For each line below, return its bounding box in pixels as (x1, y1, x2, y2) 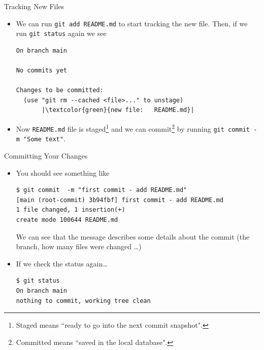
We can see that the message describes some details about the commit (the (16, 231, 250, 242)
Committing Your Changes (4, 150, 88, 161)
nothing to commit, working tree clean (16, 297, 151, 304)
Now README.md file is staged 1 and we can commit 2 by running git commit (16, 122, 250, 134)
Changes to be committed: (16, 87, 104, 94)
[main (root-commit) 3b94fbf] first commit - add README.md (16, 196, 223, 204)
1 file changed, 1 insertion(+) (16, 206, 125, 214)
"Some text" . (23, 133, 65, 144)
